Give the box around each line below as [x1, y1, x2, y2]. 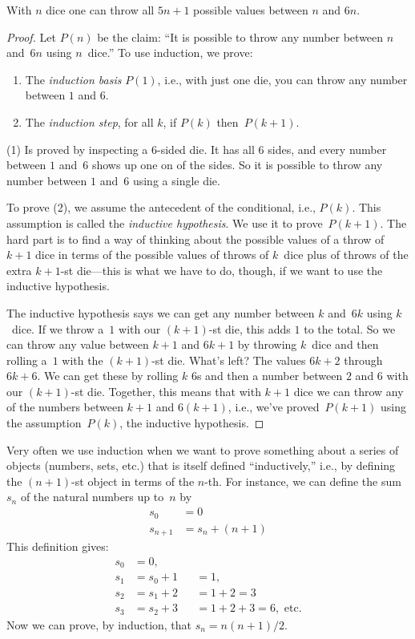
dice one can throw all [46, 2, 155, 18]
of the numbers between [6, 398, 123, 415]
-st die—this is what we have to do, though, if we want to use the [60, 261, 383, 278]
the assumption [6, 415, 82, 431]
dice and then [312, 336, 379, 353]
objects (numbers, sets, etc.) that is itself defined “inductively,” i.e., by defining [6, 457, 396, 474]
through [344, 351, 383, 368]
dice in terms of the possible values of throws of [35, 246, 269, 263]
